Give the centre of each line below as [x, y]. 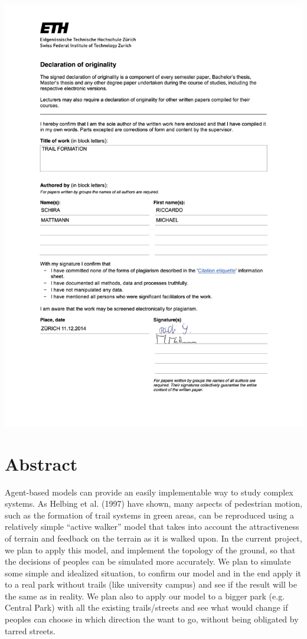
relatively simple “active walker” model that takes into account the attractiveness [152, 526]
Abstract [41, 463]
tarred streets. [30, 630]
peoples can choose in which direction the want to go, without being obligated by [152, 619]
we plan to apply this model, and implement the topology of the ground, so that [150, 550]
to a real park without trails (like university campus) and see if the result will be [151, 584]
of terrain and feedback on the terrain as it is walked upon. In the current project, [153, 538]
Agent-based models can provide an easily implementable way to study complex [149, 492]
